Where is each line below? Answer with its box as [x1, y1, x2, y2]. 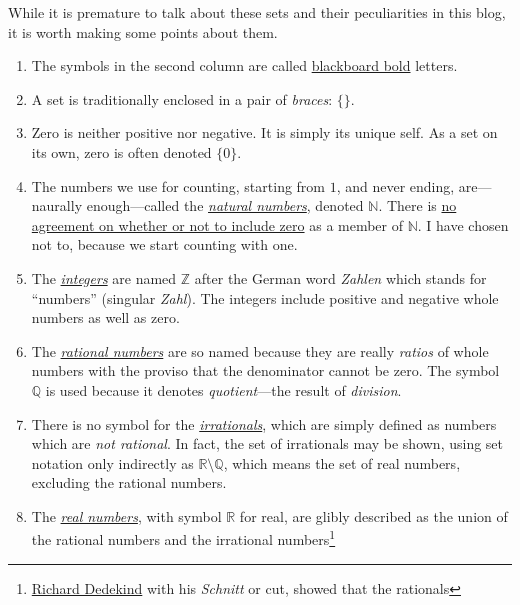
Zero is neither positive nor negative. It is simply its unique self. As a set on [31, 122, 498, 143]
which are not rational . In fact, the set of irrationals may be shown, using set [31, 433, 504, 454]
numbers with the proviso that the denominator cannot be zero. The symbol [31, 360, 500, 381]
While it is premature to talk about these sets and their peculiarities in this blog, [8, 2, 506, 22]
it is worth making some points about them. [8, 21, 278, 42]
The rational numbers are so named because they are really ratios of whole [31, 340, 489, 361]
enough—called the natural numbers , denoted [86, 195, 364, 216]
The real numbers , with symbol [31, 505, 222, 526]
